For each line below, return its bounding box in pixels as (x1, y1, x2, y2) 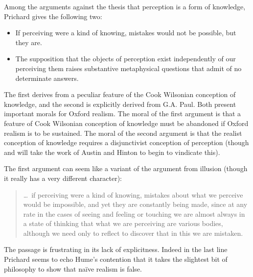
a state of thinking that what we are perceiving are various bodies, (23, 218, 223, 228)
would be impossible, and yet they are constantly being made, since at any (23, 199, 248, 209)
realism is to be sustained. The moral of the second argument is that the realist (4, 127, 242, 138)
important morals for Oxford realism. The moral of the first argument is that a (4, 108, 241, 119)
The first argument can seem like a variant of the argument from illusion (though (4, 163, 248, 174)
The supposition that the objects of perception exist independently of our (15, 53, 236, 64)
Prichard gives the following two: (4, 11, 102, 21)
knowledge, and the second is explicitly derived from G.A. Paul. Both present (4, 99, 236, 109)
